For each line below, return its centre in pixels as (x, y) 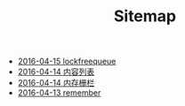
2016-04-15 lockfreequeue (67, 61)
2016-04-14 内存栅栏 (56, 83)
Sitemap (145, 16)
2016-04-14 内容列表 (56, 72)
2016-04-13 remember (59, 93)
